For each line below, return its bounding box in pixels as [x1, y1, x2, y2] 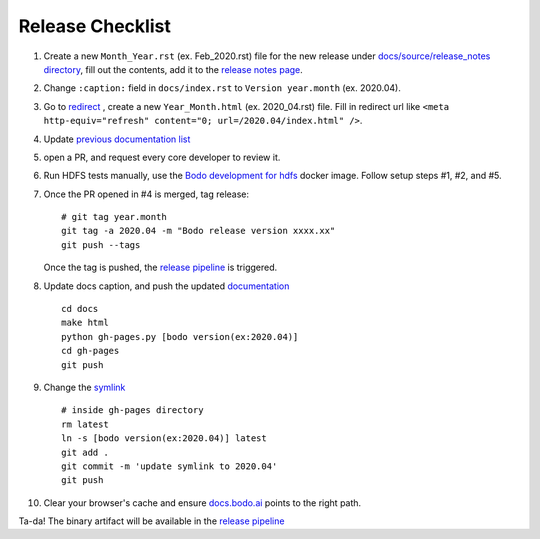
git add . [61, 446, 109, 458]
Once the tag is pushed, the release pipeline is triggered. [43, 261, 278, 274]
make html [61, 317, 109, 329]
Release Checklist [18, 15, 172, 37]
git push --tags [61, 239, 141, 250]
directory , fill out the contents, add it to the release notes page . [43, 63, 304, 75]
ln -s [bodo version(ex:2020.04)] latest [61, 433, 267, 444]
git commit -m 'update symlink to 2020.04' [61, 460, 278, 472]
